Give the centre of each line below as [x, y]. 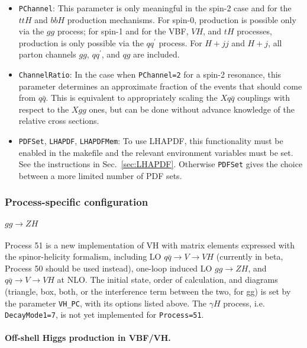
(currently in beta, [250, 256]
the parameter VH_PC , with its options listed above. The [106, 303]
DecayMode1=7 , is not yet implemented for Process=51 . [104, 315]
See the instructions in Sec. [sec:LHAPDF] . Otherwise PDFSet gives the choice [161, 164]
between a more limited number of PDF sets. [100, 175]
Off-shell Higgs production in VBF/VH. [88, 338]
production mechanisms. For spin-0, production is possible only [182, 19]
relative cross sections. [59, 121]
